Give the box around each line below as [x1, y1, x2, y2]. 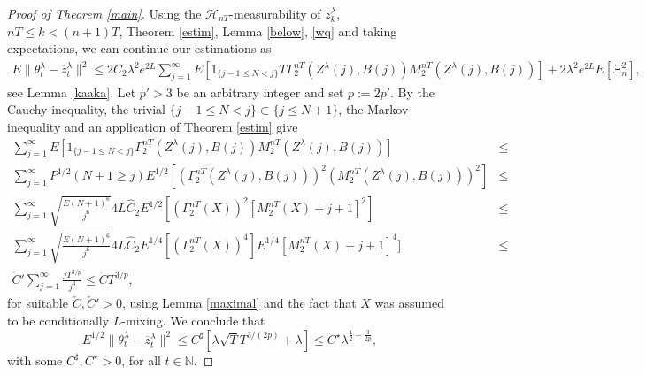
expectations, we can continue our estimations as [7, 39, 272, 57]
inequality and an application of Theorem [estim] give [7, 118, 298, 136]
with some [7, 350, 63, 369]
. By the [390, 82, 435, 101]
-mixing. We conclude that [121, 311, 265, 329]
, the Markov [338, 100, 409, 119]
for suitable [7, 294, 68, 312]
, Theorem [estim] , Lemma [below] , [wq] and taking [119, 21, 397, 40]
